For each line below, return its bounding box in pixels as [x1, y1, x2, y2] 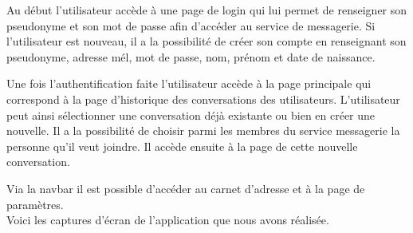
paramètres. [6, 195, 64, 212]
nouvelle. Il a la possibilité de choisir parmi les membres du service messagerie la [6, 122, 400, 139]
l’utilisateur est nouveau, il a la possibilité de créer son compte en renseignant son [6, 33, 407, 49]
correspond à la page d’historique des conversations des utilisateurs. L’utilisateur [6, 90, 400, 107]
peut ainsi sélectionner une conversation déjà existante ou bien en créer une [6, 106, 376, 123]
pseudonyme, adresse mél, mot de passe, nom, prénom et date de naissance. [6, 48, 376, 65]
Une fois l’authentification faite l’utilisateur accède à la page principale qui [6, 75, 372, 92]
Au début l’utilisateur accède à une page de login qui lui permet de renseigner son [6, 2, 407, 18]
